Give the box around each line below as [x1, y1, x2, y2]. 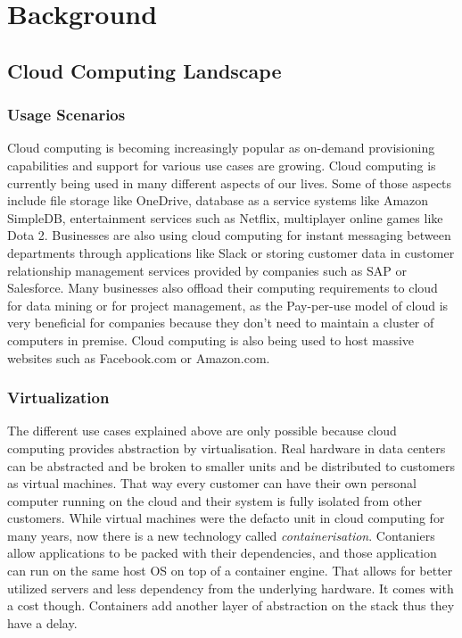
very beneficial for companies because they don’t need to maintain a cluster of [7, 313, 434, 332]
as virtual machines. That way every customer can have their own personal [7, 474, 417, 493]
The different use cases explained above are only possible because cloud [7, 421, 397, 440]
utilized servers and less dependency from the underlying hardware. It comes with [7, 578, 454, 597]
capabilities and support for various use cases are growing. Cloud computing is [7, 155, 436, 174]
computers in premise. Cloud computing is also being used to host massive [7, 330, 415, 349]
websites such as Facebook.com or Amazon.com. [7, 348, 270, 367]
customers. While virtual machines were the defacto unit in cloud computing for [7, 509, 445, 527]
